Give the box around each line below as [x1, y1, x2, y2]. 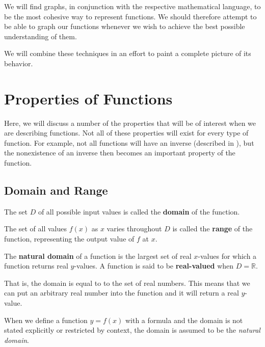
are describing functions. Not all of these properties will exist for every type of [4, 127, 249, 138]
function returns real [4, 260, 68, 271]
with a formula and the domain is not [125, 314, 243, 325]
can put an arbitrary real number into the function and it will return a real [4, 287, 239, 298]
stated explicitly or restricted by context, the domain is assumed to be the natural [4, 325, 260, 335]
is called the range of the [172, 223, 253, 234]
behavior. [4, 58, 33, 68]
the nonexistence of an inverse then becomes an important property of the [4, 147, 235, 158]
